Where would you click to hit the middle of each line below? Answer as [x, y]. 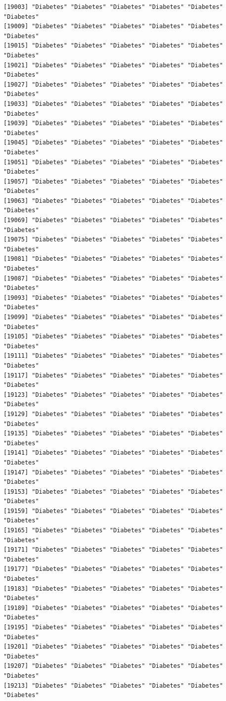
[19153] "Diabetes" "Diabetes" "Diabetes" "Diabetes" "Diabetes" [113, 491]
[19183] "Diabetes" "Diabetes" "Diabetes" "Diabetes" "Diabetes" [113, 588]
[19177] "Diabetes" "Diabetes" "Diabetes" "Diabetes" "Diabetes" [113, 569]
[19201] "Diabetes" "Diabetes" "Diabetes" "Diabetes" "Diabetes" [113, 647]
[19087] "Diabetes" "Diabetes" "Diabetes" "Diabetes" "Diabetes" [113, 278]
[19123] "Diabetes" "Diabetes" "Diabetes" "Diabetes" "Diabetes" [113, 395]
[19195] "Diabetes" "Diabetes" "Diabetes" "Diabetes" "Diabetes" [113, 627]
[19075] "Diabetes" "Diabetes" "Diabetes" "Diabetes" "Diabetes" [113, 240]
